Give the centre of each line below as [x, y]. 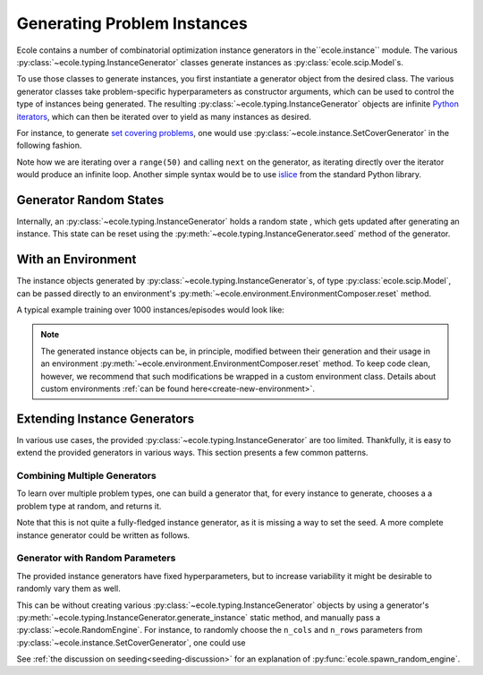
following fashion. [49, 145]
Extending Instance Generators [106, 419]
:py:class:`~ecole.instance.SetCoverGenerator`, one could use [131, 642]
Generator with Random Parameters [96, 558]
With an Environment [76, 260]
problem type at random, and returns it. [89, 506]
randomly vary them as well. [68, 589]
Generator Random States [90, 200]
